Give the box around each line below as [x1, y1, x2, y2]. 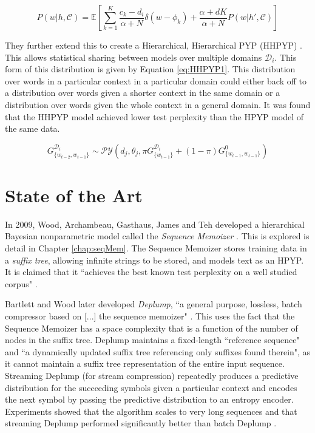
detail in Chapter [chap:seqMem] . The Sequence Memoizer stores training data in [5, 242, 307, 254]
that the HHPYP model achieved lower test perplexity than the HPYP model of [5, 110, 304, 123]
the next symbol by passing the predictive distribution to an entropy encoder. [5, 393, 294, 406]
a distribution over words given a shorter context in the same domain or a [5, 86, 280, 99]
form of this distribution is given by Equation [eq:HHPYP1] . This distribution [5, 63, 296, 75]
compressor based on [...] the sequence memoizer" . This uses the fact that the [5, 310, 295, 322]
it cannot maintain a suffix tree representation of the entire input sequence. [5, 357, 285, 370]
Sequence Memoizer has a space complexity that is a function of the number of [5, 321, 298, 334]
